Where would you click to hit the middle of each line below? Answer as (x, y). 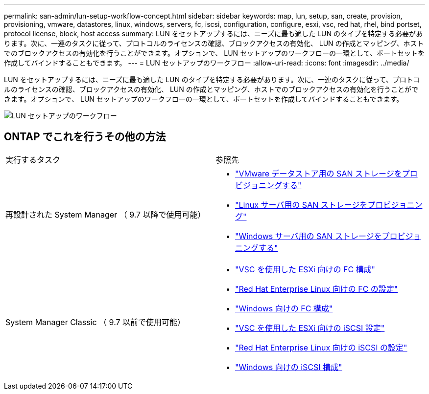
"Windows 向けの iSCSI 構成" (289, 367)
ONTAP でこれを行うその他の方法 (85, 137)
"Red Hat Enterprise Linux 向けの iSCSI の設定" (321, 347)
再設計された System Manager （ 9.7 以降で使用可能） (106, 214)
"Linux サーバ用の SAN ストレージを (301, 205)
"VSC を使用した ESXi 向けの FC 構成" (305, 269)
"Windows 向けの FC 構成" (284, 308)
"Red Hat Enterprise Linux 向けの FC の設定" (317, 289)
